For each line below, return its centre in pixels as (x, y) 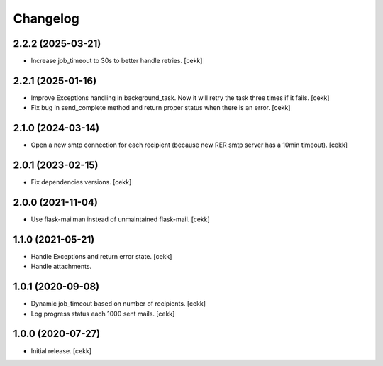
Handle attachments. (61, 267)
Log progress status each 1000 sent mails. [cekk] (103, 314)
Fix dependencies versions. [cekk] (81, 182)
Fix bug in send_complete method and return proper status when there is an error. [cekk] (161, 108)
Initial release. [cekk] (61, 350)
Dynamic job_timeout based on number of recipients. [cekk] (118, 304)
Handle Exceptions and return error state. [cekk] (101, 256)
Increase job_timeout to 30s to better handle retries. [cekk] (117, 61)
